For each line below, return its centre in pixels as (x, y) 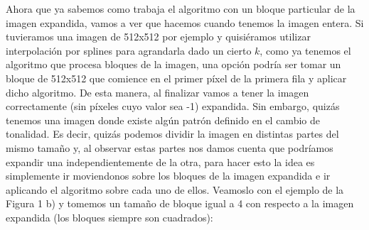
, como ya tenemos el (305, 50)
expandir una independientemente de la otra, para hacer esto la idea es (160, 161)
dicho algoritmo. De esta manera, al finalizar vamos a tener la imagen (157, 92)
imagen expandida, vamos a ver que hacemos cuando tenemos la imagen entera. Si (185, 22)
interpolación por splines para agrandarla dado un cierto (129, 50)
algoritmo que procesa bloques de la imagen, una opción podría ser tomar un (173, 64)
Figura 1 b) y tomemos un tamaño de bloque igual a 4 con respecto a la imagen (180, 203)
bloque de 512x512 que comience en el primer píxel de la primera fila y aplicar (176, 78)
